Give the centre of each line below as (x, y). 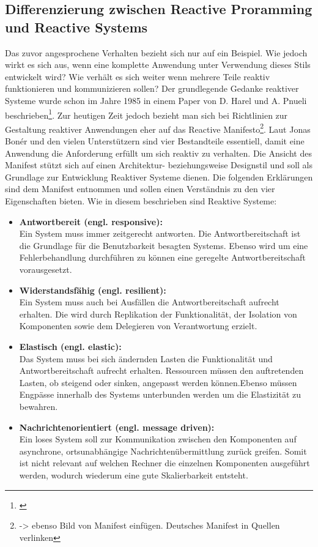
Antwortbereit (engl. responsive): (91, 221)
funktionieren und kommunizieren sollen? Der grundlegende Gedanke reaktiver (152, 88)
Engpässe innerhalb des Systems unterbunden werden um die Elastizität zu (160, 394)
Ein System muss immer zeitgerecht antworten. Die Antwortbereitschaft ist (160, 233)
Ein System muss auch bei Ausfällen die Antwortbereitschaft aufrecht (149, 302)
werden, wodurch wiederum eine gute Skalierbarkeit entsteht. (134, 474)
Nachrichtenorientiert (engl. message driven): (117, 427)
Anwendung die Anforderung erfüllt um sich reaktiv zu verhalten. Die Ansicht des (158, 153)
